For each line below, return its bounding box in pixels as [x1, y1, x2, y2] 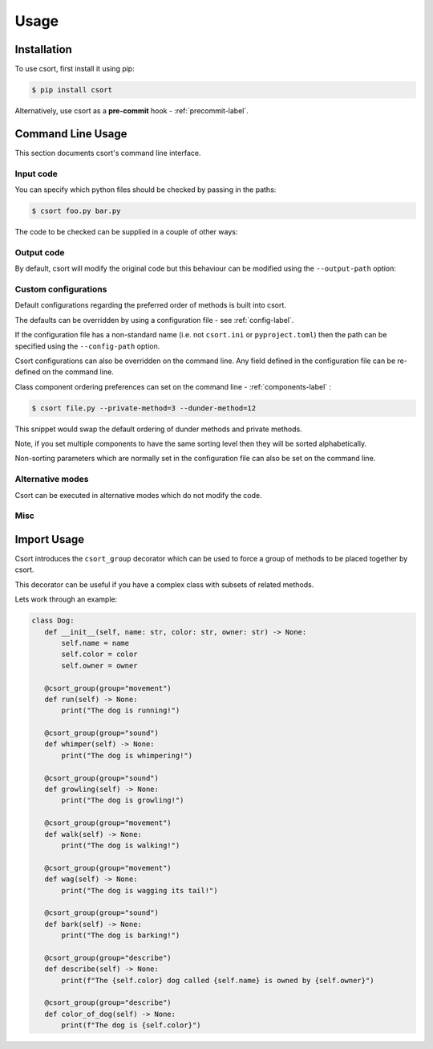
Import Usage [14, 533, 84, 546]
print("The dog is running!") [61, 706, 180, 715]
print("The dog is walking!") [61, 841, 180, 850]
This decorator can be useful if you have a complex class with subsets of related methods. [14, 579, 314, 590]
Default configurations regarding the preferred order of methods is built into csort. [14, 300, 286, 310]
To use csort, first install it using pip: [14, 64, 136, 74]
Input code [14, 168, 58, 179]
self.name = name [61, 639, 130, 647]
